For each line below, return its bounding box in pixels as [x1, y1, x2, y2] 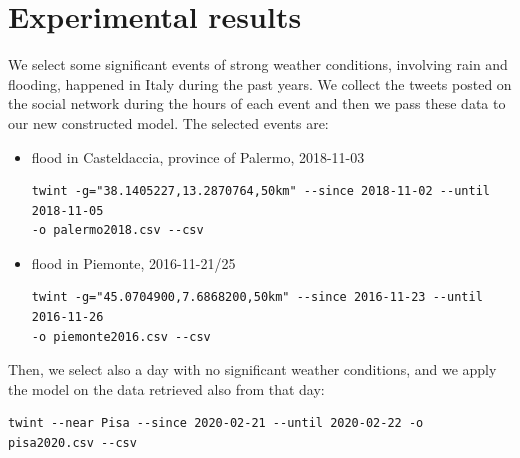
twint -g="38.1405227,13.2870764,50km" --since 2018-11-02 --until [31, 184, 490, 199]
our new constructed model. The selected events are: [8, 112, 329, 133]
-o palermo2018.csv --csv [31, 223, 204, 238]
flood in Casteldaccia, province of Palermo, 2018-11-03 [31, 146, 365, 167]
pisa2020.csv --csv [8, 436, 137, 451]
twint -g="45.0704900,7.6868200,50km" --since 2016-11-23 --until [31, 290, 483, 305]
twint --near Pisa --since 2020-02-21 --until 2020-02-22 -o [8, 416, 424, 431]
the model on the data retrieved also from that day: [8, 378, 325, 399]
